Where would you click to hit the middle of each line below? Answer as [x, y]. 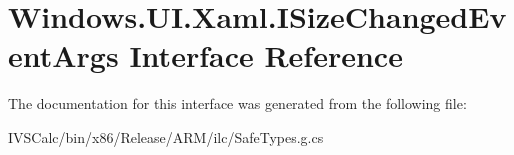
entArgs [63, 55]
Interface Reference [266, 55]
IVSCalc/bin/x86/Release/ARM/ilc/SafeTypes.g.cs [166, 136]
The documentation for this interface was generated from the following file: [237, 103]
